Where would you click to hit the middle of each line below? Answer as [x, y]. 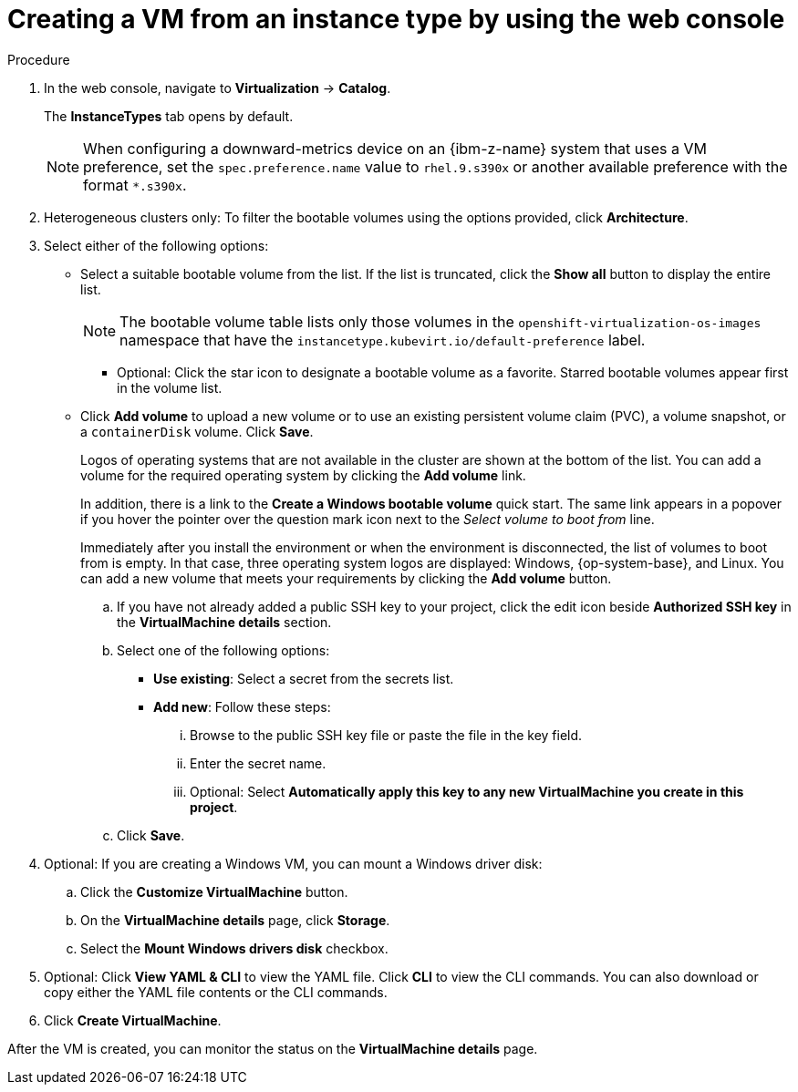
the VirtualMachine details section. [224, 622]
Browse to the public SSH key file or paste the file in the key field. [386, 735]
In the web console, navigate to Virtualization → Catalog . [218, 88]
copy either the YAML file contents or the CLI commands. [216, 992]
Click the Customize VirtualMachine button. [214, 891]
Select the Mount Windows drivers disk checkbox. [234, 948]
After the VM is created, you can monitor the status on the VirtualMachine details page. [273, 1048]
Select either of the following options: [156, 245]
